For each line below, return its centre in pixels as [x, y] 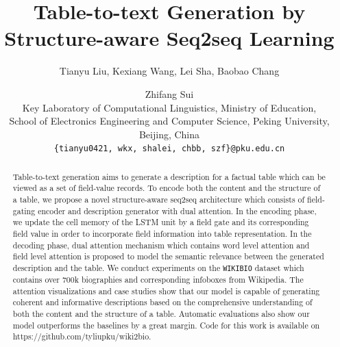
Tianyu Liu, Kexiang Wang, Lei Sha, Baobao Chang [169, 71]
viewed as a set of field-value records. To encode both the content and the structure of [167, 188]
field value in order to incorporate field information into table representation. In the [162, 234]
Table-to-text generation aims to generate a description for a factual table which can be [169, 176]
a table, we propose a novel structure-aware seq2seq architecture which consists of [159, 200]
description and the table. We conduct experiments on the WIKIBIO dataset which [158, 267]
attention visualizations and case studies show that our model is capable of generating [166, 291]
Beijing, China [169, 134]
